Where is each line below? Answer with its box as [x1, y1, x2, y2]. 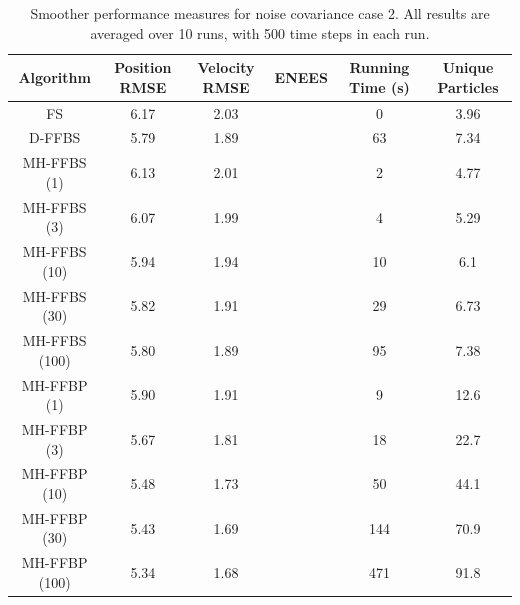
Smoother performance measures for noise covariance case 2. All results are [30, 3, 490, 23]
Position [114, 57, 172, 78]
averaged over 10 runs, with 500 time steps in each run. [90, 22, 430, 43]
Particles [437, 76, 499, 97]
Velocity [197, 57, 255, 78]
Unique [442, 57, 494, 78]
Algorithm [18, 66, 91, 87]
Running [349, 57, 410, 78]
